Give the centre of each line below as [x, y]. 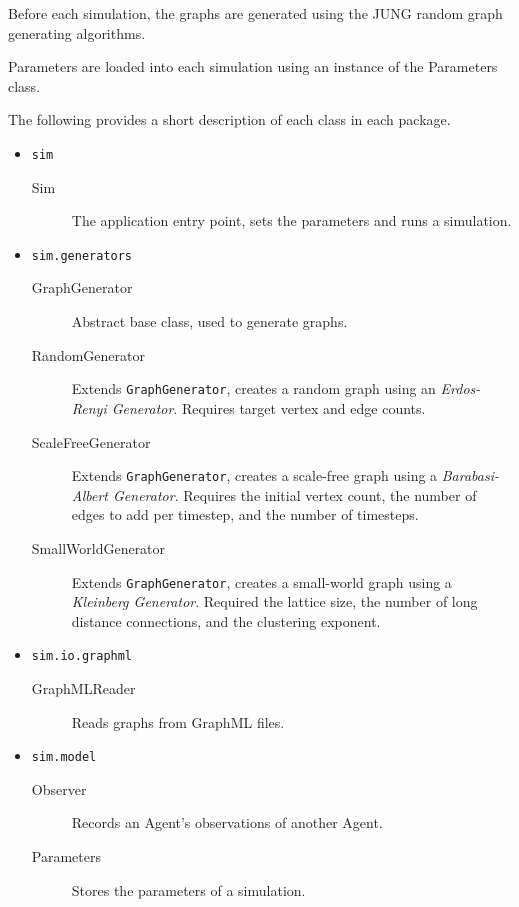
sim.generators [82, 255]
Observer [59, 788]
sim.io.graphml [82, 656]
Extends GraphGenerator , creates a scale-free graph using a [254, 475]
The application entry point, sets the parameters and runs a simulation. [291, 220]
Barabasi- [470, 475]
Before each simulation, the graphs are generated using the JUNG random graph [255, 13]
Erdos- [460, 388]
